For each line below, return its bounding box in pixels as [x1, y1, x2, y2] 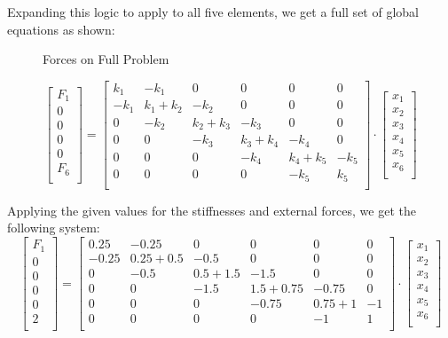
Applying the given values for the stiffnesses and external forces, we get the [7, 200, 416, 219]
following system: [7, 218, 100, 237]
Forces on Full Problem [43, 50, 169, 68]
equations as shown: [7, 20, 115, 38]
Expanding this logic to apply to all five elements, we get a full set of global [7, 3, 419, 20]
